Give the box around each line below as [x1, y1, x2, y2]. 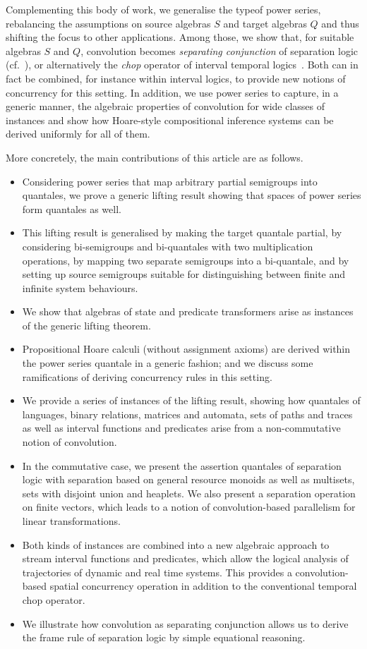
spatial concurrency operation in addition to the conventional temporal [49, 578, 357, 593]
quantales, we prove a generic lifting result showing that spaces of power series [22, 188, 361, 202]
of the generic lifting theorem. [22, 317, 151, 332]
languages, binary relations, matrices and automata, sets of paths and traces [22, 406, 353, 421]
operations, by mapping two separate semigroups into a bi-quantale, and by [22, 253, 349, 267]
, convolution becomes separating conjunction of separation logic [80, 43, 359, 58]
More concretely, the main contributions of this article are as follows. [6, 150, 303, 164]
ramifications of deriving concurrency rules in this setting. [22, 369, 272, 384]
